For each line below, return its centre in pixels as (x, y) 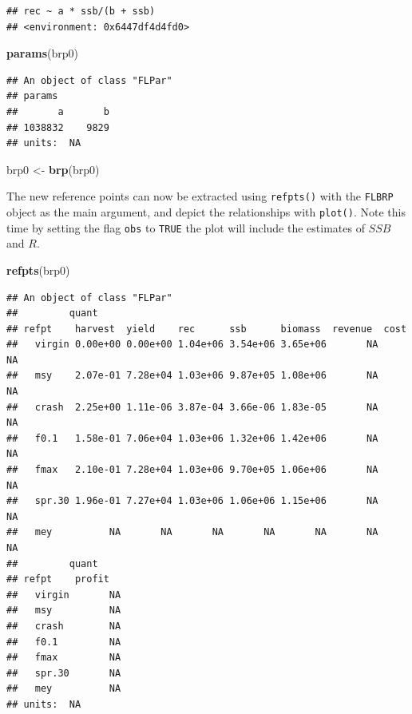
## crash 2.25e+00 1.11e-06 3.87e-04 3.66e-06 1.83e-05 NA (192, 407)
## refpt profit (58, 579)
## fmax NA (64, 658)
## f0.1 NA (64, 642)
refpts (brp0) (38, 270)
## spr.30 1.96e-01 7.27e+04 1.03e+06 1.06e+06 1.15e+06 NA (192, 501)
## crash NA (64, 626)
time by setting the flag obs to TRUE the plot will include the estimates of (186, 227)
